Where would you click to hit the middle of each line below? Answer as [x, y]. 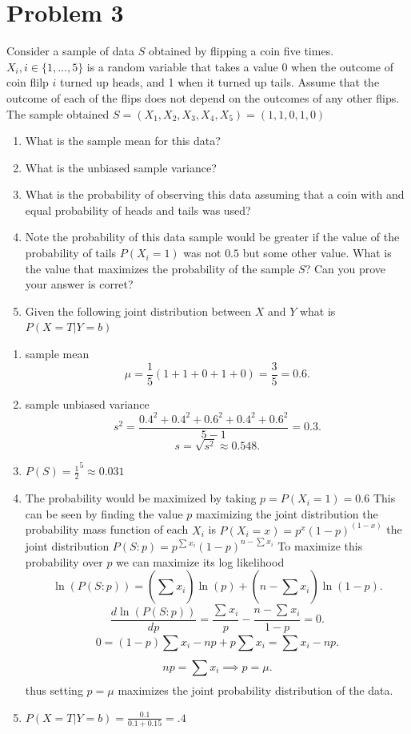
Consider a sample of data [71, 51]
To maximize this [320, 545]
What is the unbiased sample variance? [121, 167]
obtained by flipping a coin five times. [241, 51]
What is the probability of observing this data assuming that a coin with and [215, 194]
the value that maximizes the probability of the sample [160, 268]
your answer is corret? [79, 284]
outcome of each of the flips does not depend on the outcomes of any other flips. [203, 97]
